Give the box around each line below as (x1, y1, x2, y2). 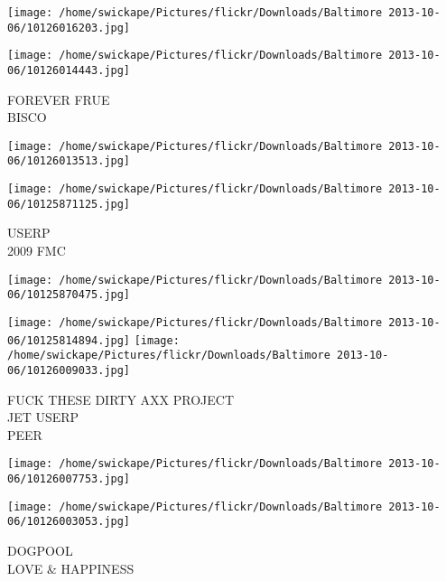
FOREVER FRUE (7, 89, 110, 108)
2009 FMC (7, 241, 66, 260)
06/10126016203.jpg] (7, 21, 131, 34)
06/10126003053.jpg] (7, 515, 131, 529)
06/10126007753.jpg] (7, 473, 131, 485)
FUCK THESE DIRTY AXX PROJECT (7, 389, 235, 408)
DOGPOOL (7, 540, 73, 559)
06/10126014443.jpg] (7, 63, 131, 77)
